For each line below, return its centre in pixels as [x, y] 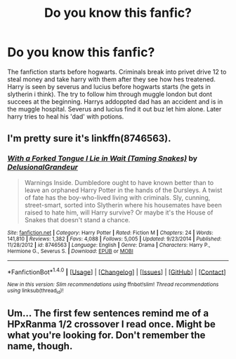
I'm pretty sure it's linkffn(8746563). [89, 138]
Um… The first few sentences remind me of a [108, 313]
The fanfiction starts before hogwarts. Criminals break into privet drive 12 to [117, 72]
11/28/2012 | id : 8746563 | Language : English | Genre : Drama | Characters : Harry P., [109, 245]
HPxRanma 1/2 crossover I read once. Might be [111, 324]
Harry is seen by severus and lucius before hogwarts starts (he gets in [109, 86]
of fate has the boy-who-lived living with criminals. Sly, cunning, [117, 197]
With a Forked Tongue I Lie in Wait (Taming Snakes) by [103, 158]
